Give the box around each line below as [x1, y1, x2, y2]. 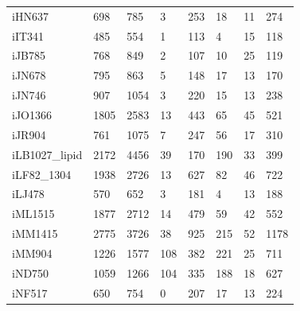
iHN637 [12, 7, 49, 24]
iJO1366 [12, 106, 52, 122]
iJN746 [12, 87, 46, 103]
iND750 [12, 264, 49, 281]
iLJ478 [12, 185, 45, 202]
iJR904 [12, 126, 46, 142]
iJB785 [12, 47, 45, 64]
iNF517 [12, 284, 48, 301]
